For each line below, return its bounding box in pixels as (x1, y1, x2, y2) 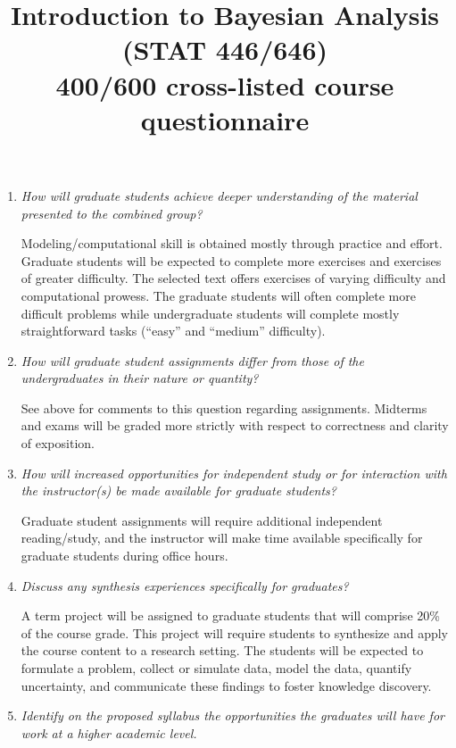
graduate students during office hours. (21, 546, 228, 565)
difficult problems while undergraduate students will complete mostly (21, 303, 400, 322)
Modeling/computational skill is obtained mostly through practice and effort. (21, 234, 443, 253)
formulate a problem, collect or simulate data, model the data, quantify (21, 659, 412, 677)
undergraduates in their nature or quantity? (21, 369, 259, 387)
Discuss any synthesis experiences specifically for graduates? (21, 576, 349, 594)
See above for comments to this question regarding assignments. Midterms (21, 398, 427, 417)
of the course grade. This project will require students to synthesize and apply (21, 623, 449, 642)
